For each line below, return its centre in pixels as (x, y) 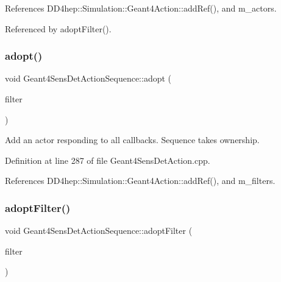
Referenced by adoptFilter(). (58, 28)
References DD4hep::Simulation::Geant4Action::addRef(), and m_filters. (140, 181)
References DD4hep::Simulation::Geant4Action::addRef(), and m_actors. (141, 8)
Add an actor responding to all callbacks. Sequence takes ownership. (132, 140)
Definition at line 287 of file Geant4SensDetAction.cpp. (108, 160)
